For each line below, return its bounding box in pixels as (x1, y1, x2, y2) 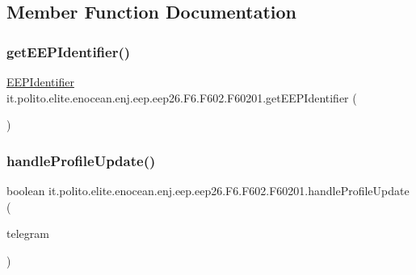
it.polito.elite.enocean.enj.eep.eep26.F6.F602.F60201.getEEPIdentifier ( (6, 89, 357, 106)
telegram (6, 225, 49, 242)
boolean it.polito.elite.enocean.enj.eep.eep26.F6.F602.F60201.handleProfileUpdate (6, 182, 410, 198)
